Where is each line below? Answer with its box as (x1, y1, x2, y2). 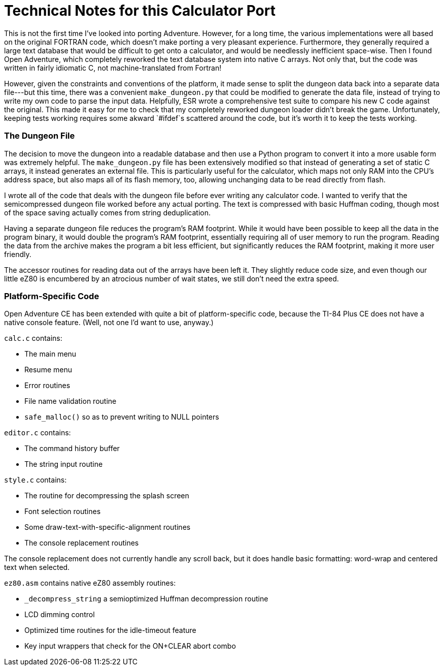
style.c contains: (4, 475, 67, 485)
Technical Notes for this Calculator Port (4, 2, 276, 19)
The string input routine (24, 460, 103, 469)
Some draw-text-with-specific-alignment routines (24, 523, 191, 532)
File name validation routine (24, 397, 117, 406)
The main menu (24, 349, 77, 359)
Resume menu (24, 365, 72, 374)
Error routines (24, 381, 71, 390)
